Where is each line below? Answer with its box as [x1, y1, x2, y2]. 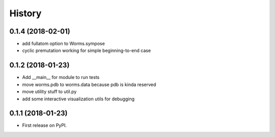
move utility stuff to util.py [22, 89, 77, 95]
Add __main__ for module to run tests [22, 74, 100, 80]
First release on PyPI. [22, 122, 67, 128]
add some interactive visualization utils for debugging [22, 96, 135, 102]
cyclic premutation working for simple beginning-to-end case [22, 47, 151, 53]
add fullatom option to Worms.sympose [22, 41, 105, 47]
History [9, 8, 42, 19]
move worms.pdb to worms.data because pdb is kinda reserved [22, 81, 156, 88]
